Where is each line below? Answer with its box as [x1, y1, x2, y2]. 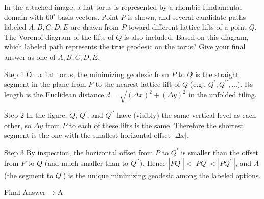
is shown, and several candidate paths [128, 11, 246, 22]
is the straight [195, 68, 239, 79]
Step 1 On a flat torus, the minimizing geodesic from [4, 68, 170, 79]
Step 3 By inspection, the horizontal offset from [4, 147, 153, 158]
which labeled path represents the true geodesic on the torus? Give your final [4, 41, 246, 52]
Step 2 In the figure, [4, 110, 67, 120]
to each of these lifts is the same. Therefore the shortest [69, 119, 244, 130]
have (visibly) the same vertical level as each [116, 110, 256, 120]
